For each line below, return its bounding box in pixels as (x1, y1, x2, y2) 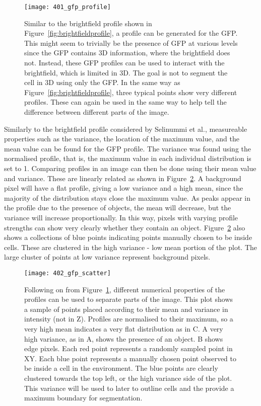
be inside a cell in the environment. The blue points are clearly (24, 363, 218, 373)
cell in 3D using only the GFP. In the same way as (24, 77, 180, 88)
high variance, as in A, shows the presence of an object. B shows (24, 333, 223, 344)
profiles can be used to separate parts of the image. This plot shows (24, 294, 233, 304)
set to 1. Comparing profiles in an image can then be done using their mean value (4, 163, 256, 173)
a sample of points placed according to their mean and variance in (24, 303, 228, 314)
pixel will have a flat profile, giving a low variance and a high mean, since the (4, 183, 243, 193)
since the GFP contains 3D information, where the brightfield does (24, 47, 230, 58)
